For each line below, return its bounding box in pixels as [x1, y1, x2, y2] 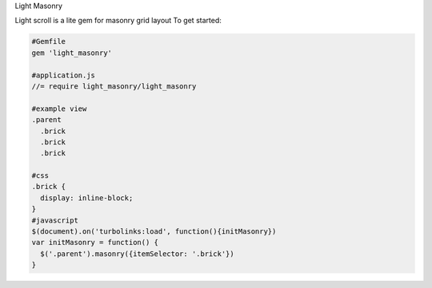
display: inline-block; [40, 193, 134, 203]
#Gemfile [31, 37, 66, 46]
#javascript [31, 215, 79, 225]
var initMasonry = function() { [31, 238, 159, 247]
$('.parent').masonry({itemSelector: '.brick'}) [40, 249, 235, 258]
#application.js [31, 70, 96, 80]
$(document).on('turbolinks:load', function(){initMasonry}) [31, 227, 277, 236]
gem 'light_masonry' [31, 48, 112, 57]
